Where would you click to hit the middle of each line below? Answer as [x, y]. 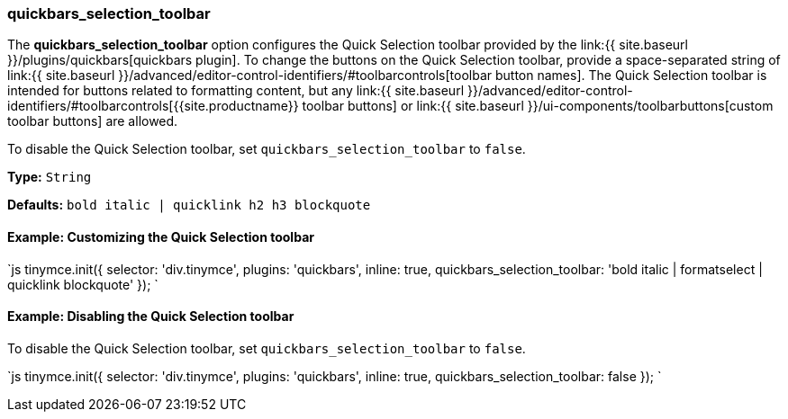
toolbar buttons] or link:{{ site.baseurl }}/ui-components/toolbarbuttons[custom [538, 106]
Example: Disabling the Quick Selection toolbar [151, 316]
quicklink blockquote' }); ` [83, 284]
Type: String [50, 177]
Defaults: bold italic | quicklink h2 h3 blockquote [189, 205]
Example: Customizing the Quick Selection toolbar [161, 236]
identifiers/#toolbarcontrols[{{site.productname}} [153, 106]
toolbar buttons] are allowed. [93, 121]
